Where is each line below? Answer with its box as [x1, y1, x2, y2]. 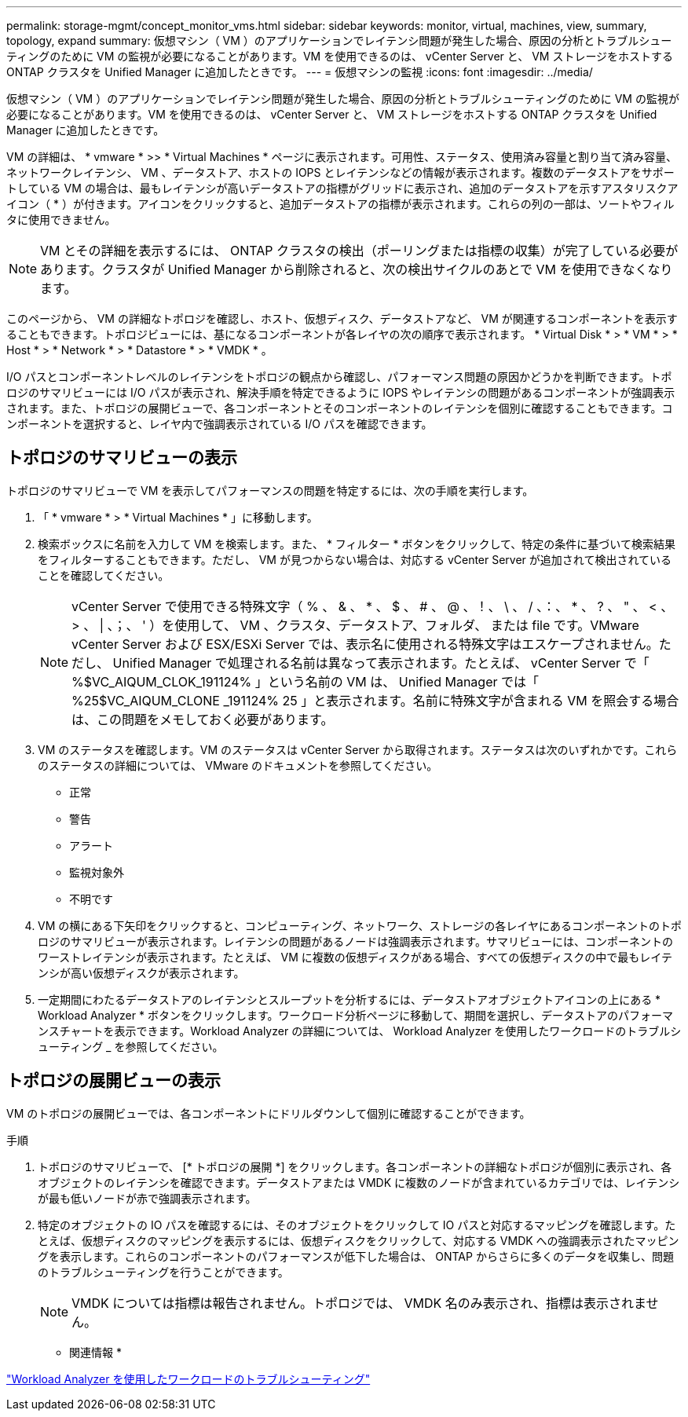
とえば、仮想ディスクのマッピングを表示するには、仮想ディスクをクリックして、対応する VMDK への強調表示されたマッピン [38, 1233, 679, 1247]
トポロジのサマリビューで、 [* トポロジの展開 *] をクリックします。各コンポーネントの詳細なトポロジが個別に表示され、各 [38, 1159, 672, 1174]
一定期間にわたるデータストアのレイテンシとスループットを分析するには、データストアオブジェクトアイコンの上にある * [38, 992, 661, 1006]
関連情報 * [69, 1345, 122, 1359]
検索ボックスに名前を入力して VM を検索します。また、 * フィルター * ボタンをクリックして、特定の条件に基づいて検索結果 [38, 536, 675, 551]
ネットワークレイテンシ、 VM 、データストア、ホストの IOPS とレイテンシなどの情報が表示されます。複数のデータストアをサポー [6, 166, 675, 179]
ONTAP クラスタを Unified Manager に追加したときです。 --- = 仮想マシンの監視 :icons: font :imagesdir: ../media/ [6, 65, 593, 79]
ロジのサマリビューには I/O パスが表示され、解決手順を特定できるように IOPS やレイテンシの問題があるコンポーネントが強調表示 [6, 386, 675, 399]
